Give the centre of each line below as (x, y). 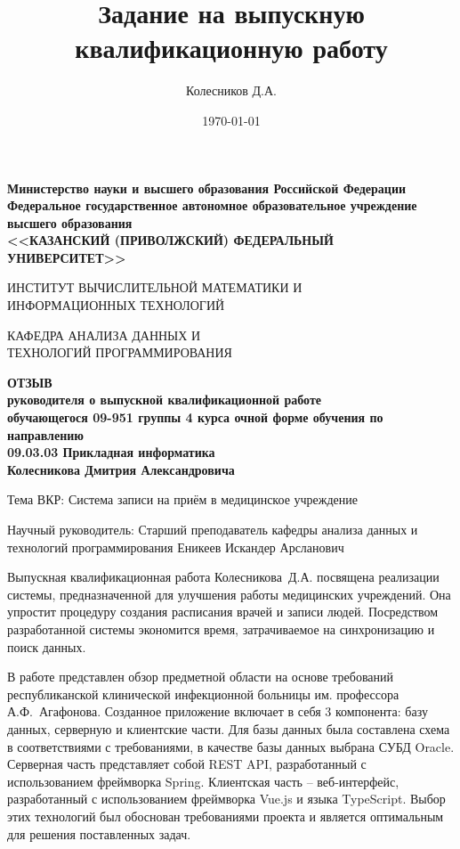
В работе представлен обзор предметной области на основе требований (201, 677)
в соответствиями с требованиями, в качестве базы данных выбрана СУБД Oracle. (231, 746)
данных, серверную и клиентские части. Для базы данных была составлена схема (229, 728)
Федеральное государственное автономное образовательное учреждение (212, 205)
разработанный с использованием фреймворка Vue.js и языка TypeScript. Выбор (226, 799)
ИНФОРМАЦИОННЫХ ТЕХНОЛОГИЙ (116, 305)
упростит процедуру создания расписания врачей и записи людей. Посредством (223, 612)
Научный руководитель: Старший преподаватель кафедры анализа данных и (213, 529)
